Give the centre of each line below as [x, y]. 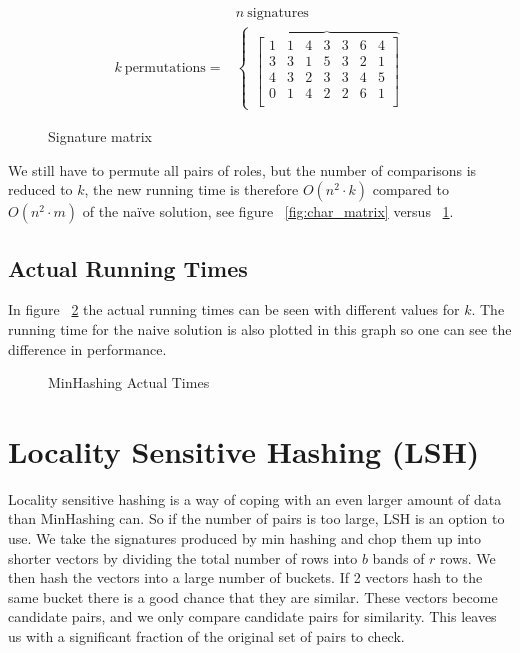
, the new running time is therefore [191, 189]
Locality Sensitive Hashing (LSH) [244, 450]
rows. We [468, 557]
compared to [410, 189]
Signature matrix [100, 135]
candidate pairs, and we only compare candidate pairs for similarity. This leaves [252, 616]
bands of [398, 557]
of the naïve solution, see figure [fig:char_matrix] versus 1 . [268, 211]
